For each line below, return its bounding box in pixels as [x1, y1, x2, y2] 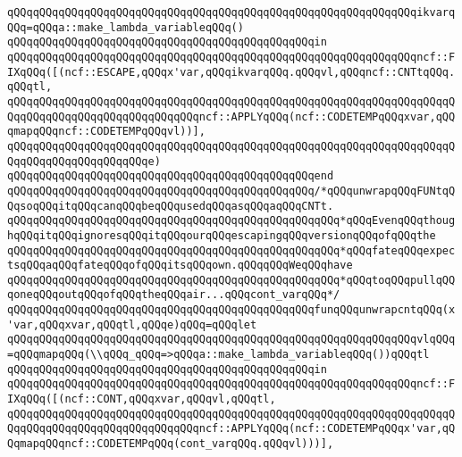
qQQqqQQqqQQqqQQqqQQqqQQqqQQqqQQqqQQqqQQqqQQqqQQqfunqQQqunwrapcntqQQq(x [7, 303, 456, 317]
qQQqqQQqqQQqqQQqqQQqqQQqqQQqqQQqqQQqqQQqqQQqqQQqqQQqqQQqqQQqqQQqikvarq [7, 6, 456, 19]
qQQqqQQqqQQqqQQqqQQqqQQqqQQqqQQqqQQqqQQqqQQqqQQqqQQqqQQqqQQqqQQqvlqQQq [7, 333, 456, 346]
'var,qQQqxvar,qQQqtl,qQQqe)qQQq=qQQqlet [7, 318, 257, 331]
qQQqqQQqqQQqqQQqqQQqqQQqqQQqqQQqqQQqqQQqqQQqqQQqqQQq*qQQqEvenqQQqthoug [7, 214, 456, 228]
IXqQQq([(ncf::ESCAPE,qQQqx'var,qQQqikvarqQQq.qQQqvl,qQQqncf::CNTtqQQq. [7, 65, 456, 79]
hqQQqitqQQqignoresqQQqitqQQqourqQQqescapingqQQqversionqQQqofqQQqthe [7, 228, 436, 242]
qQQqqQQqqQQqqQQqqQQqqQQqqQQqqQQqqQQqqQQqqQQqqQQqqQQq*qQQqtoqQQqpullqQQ [7, 273, 456, 287]
